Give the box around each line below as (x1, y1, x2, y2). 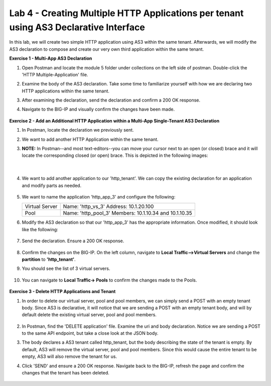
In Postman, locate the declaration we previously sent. (22, 127, 134, 133)
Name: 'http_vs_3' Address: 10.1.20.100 (63, 203, 154, 210)
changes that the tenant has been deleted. (22, 370, 110, 376)
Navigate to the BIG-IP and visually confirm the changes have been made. (22, 106, 175, 113)
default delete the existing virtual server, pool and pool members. (22, 312, 157, 318)
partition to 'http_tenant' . (22, 256, 76, 262)
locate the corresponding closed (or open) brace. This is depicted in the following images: (22, 152, 208, 158)
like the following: (22, 226, 59, 232)
